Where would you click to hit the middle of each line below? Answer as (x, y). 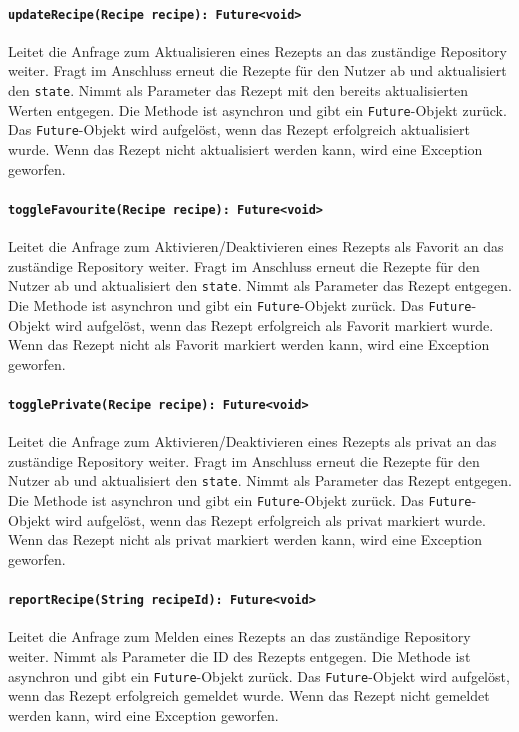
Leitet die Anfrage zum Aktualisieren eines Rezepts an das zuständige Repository (257, 50)
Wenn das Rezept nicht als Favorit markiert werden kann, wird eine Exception (249, 344)
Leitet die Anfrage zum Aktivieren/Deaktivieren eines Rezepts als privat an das (252, 441)
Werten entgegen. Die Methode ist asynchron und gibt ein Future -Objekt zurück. (257, 109)
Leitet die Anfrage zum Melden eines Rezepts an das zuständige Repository (239, 636)
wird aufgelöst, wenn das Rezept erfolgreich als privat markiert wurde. (270, 519)
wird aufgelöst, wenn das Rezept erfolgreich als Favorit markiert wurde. (274, 324)
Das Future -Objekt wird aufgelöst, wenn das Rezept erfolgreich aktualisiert (239, 129)
